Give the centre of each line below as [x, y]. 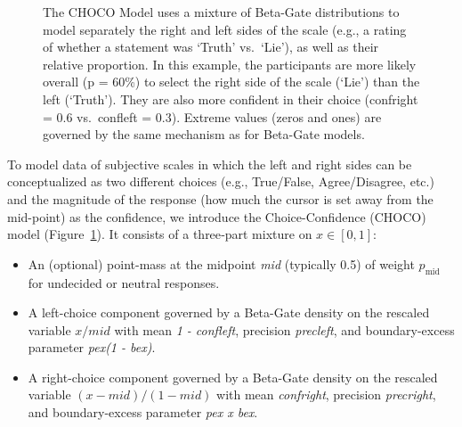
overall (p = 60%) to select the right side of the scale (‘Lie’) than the [231, 82]
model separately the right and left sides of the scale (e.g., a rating [225, 29]
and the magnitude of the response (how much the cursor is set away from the [220, 198]
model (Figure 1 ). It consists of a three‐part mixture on [160, 234]
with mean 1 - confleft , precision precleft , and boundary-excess [284, 329]
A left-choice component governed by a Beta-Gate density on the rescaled [229, 312]
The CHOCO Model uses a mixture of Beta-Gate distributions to [221, 12]
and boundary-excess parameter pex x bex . [143, 412]
